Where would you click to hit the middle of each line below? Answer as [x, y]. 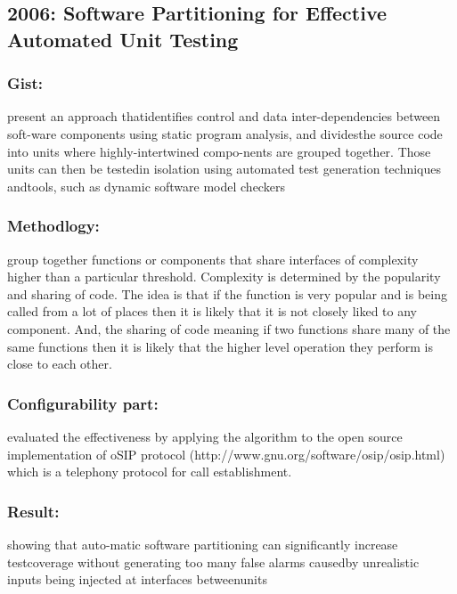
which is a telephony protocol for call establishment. [150, 472]
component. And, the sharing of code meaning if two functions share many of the [229, 328]
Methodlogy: [53, 226]
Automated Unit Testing [123, 39]
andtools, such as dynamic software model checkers [146, 186]
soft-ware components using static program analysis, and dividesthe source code [225, 133]
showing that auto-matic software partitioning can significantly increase [203, 544]
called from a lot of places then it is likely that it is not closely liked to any [212, 311]
